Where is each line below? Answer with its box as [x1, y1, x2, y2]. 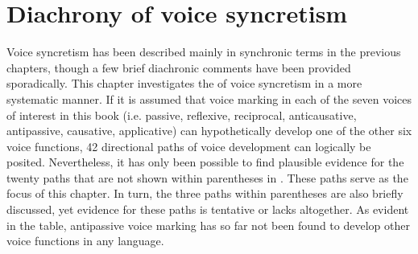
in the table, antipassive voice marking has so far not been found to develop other [6, 216, 410, 233]
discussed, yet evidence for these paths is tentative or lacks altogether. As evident [6, 201, 409, 218]
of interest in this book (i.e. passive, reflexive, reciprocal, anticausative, [6, 106, 357, 123]
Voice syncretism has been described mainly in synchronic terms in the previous [6, 43, 401, 60]
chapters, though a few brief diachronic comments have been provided [6, 59, 351, 76]
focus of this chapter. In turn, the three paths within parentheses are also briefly [6, 185, 404, 202]
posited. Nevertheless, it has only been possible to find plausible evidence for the [6, 154, 404, 170]
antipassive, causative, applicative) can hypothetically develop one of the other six [6, 122, 412, 139]
